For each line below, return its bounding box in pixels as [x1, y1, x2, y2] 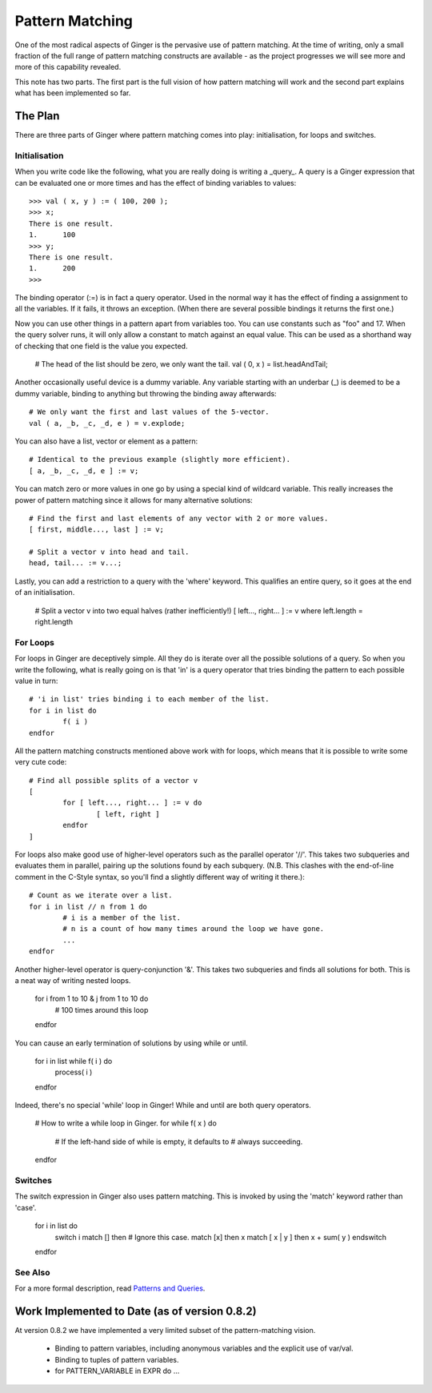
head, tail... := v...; [29, 559, 122, 568]
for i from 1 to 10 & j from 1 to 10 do [34, 994, 149, 1004]
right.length [34, 617, 74, 627]
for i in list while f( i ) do [34, 1056, 113, 1066]
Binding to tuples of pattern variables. [54, 1355, 179, 1364]
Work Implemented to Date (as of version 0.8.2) [14, 1304, 257, 1318]
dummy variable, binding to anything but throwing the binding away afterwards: [14, 388, 277, 398]
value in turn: [14, 676, 58, 685]
